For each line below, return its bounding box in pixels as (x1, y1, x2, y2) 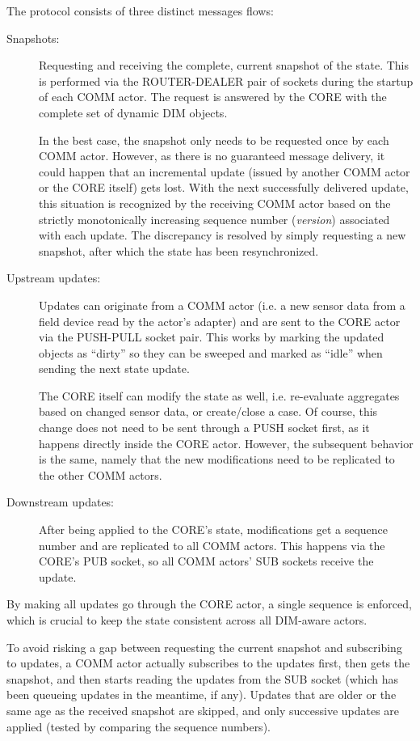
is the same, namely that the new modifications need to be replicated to (39, 451, 395, 468)
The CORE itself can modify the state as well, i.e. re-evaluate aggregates (39, 387, 400, 404)
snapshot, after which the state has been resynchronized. (39, 242, 319, 259)
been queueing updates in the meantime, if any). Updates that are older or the (6, 686, 397, 703)
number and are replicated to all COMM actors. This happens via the (39, 536, 385, 553)
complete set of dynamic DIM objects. (39, 104, 228, 121)
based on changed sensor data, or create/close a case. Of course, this (39, 403, 378, 420)
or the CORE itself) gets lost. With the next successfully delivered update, (39, 179, 409, 196)
